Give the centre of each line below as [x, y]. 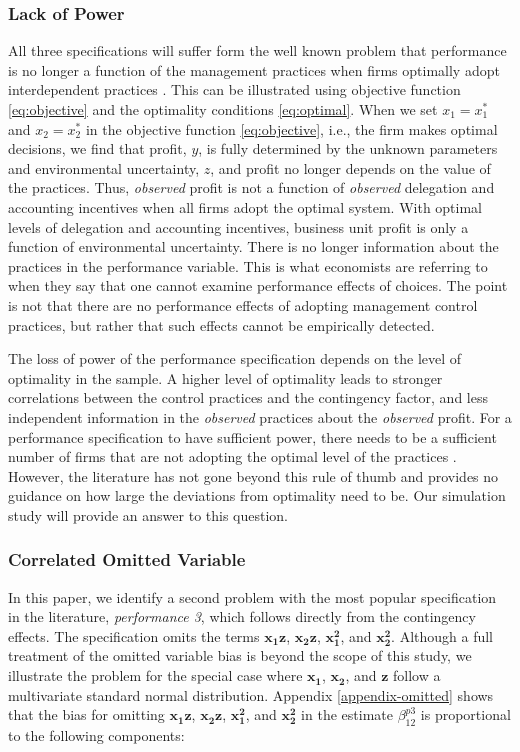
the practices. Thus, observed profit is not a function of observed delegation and [251, 187]
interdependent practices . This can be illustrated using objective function [234, 89]
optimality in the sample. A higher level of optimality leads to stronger [225, 377]
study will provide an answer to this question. [148, 514]
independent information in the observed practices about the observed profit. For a [260, 416]
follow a [417, 675]
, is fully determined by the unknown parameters [348, 148]
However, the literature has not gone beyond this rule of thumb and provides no [253, 475]
